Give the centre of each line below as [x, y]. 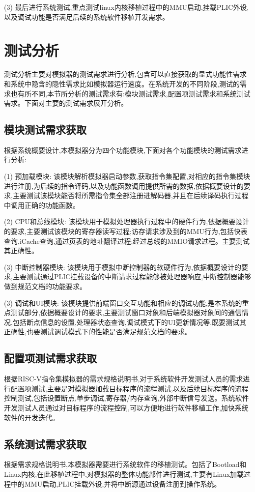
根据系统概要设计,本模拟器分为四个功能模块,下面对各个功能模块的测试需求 [123, 150]
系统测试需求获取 [45, 444]
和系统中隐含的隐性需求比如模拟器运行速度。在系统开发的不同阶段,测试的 [122, 83]
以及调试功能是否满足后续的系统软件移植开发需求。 [86, 16]
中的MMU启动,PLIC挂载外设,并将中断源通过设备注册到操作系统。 [116, 483]
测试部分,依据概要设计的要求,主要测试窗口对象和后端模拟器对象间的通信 [126, 312]
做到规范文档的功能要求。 [45, 286]
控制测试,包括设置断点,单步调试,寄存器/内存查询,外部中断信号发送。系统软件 [127, 398]
